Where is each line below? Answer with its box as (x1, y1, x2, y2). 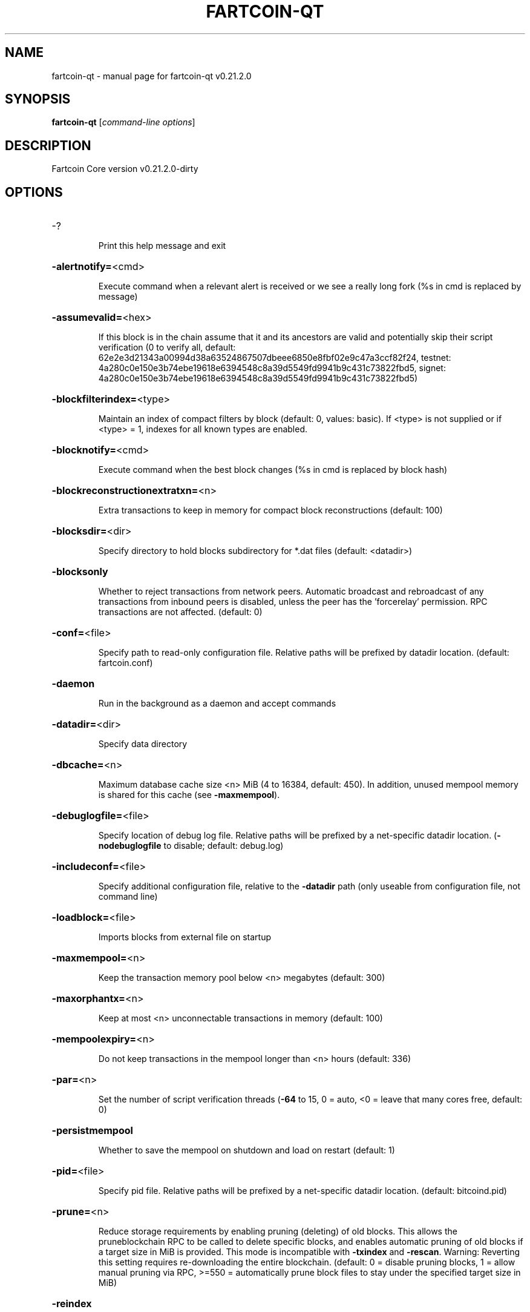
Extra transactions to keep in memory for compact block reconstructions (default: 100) (98, 505, 443, 516)
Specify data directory (98, 739, 188, 750)
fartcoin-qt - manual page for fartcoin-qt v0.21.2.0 (51, 70, 252, 81)
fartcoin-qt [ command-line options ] (51, 117, 195, 128)
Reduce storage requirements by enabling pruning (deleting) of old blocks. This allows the (98, 1226, 457, 1237)
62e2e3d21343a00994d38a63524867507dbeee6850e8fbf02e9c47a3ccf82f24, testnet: (98, 352, 451, 363)
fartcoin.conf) (98, 658, 153, 668)
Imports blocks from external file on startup (98, 932, 272, 943)
